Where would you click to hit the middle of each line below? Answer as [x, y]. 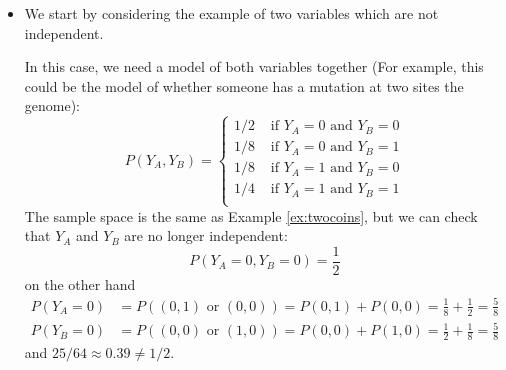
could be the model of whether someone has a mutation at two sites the [244, 85]
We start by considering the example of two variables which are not [231, 13]
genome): [52, 105]
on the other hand [80, 283]
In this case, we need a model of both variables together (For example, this [254, 66]
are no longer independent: [206, 235]
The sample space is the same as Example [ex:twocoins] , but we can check [251, 215]
